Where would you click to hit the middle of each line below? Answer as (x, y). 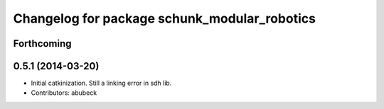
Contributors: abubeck (64, 93)
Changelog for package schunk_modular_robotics (165, 18)
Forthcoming (42, 44)
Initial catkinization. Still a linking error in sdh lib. (101, 83)
